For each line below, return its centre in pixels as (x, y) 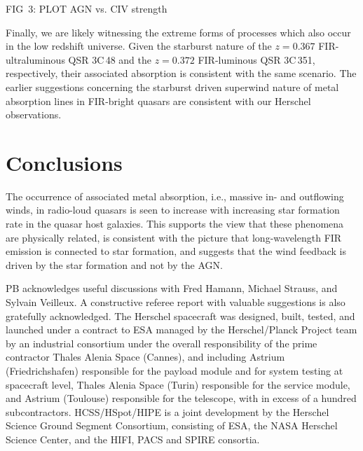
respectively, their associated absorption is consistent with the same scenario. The (181, 73)
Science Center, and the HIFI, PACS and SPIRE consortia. (133, 439)
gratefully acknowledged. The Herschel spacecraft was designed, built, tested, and (180, 315)
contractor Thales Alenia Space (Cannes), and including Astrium (145, 357)
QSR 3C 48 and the (110, 59)
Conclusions (64, 162)
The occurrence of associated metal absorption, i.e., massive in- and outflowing (175, 196)
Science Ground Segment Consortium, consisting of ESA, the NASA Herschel (172, 425)
